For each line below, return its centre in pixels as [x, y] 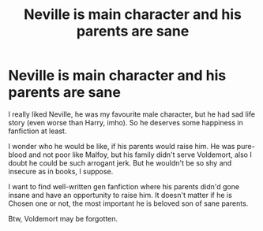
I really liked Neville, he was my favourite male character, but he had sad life [131, 114]
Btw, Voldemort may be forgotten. [63, 218]
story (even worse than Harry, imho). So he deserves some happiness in [126, 122]
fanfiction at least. [38, 131]
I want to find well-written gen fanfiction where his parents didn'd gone [124, 186]
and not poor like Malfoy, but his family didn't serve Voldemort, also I [141, 155]
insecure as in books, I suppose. [61, 171]
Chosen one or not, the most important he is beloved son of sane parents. [128, 203]
